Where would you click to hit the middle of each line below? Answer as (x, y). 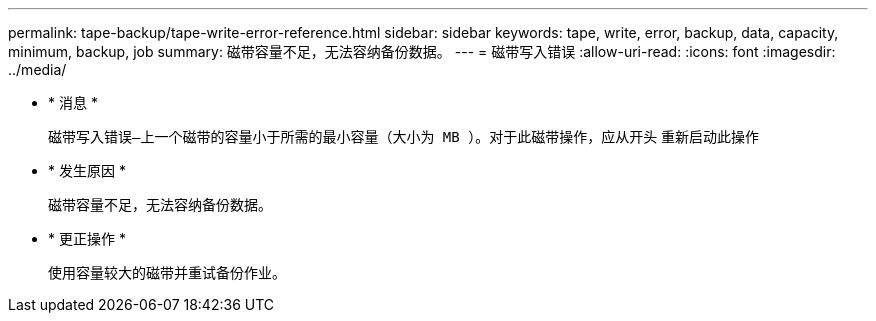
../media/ (37, 69)
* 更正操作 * (87, 238)
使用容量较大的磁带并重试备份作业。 (167, 272)
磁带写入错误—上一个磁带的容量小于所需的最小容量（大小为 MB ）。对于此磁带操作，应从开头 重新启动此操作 (404, 136)
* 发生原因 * (87, 170)
